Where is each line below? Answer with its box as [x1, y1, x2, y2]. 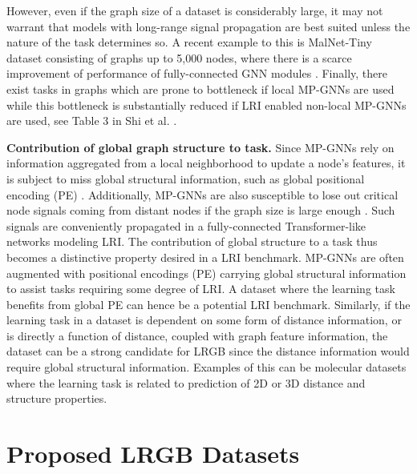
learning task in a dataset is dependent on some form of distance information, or [6, 311, 402, 328]
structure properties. [6, 390, 107, 407]
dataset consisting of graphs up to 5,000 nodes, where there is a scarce [6, 49, 352, 66]
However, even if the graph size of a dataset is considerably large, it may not [6, 2, 383, 18]
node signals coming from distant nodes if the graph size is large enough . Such [6, 202, 395, 219]
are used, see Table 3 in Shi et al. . [6, 112, 177, 129]
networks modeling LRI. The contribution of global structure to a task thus [6, 233, 378, 250]
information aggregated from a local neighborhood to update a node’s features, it [6, 155, 406, 171]
